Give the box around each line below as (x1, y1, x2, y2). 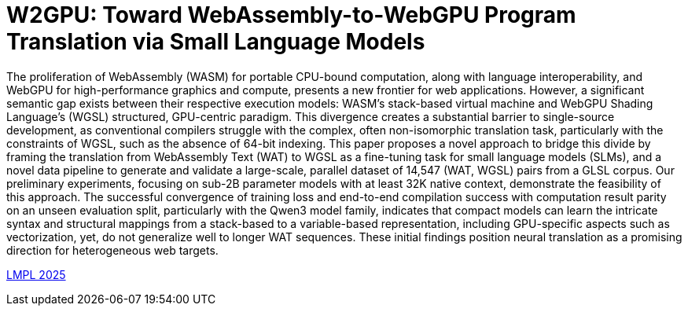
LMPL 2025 (6, 267, 66, 281)
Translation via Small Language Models (6, 28, 425, 55)
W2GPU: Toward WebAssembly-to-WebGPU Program (6, 2, 576, 28)
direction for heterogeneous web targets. (6, 243, 219, 257)
